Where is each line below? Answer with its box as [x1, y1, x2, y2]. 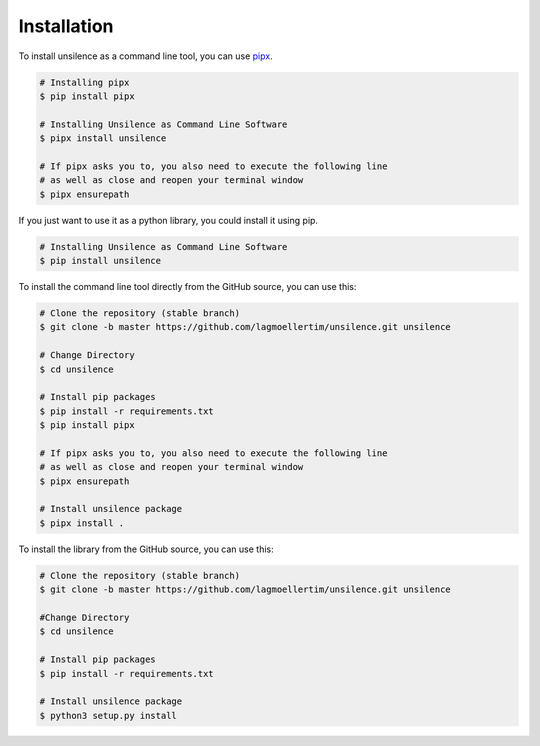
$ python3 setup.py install [39, 710, 177, 721]
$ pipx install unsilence [39, 133, 167, 144]
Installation [18, 15, 114, 37]
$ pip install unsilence [39, 255, 162, 267]
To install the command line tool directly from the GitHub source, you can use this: [18, 281, 357, 292]
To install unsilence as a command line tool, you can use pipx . [18, 50, 274, 62]
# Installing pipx [39, 76, 130, 88]
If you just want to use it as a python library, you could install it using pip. [18, 214, 319, 226]
